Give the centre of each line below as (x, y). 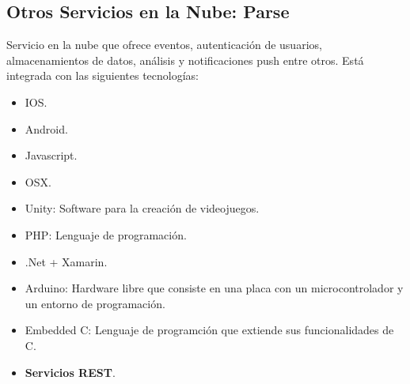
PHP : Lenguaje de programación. (106, 234)
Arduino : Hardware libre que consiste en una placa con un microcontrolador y (214, 288)
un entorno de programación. (95, 303)
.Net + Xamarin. (66, 261)
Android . (46, 128)
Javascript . (51, 155)
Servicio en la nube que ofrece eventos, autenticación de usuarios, (164, 45)
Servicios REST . (70, 372)
